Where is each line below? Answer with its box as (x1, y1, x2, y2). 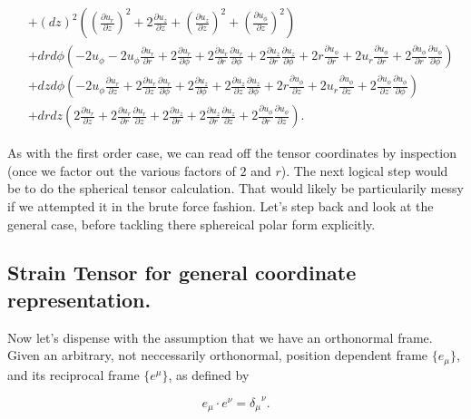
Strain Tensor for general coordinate (7, 258, 357, 287)
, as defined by (168, 365, 250, 384)
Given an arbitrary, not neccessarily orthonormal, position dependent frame (7, 346, 428, 365)
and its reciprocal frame (7, 365, 140, 384)
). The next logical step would (280, 161, 448, 180)
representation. (7, 285, 152, 313)
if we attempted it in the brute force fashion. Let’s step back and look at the (7, 196, 434, 215)
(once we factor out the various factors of (7, 161, 236, 180)
